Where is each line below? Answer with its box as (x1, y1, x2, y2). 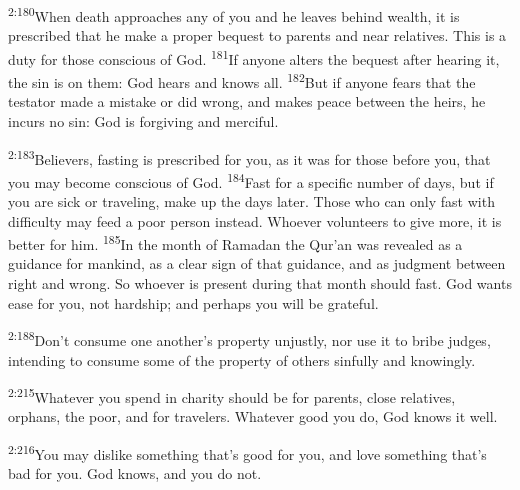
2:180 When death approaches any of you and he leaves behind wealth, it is (8, 3, 460, 26)
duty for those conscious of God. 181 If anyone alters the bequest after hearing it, (8, 45, 500, 69)
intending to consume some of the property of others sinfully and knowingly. (8, 349, 476, 370)
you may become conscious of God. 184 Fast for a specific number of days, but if (8, 168, 494, 192)
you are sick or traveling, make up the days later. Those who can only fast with (8, 191, 495, 212)
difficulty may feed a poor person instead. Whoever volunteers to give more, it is (8, 210, 502, 231)
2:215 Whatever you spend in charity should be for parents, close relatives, (8, 384, 456, 407)
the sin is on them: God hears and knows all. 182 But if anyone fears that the (8, 69, 476, 92)
